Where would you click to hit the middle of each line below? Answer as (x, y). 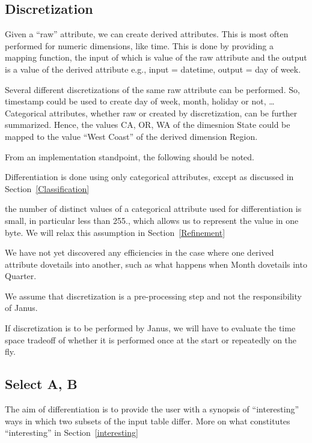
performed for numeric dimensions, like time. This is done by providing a (139, 45)
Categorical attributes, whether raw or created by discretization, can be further (151, 113)
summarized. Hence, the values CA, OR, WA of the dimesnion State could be (148, 125)
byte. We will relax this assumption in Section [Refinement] (115, 232)
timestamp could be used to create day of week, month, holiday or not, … (140, 101)
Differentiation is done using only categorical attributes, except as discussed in (149, 177)
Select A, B (41, 384)
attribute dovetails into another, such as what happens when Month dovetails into (156, 264)
